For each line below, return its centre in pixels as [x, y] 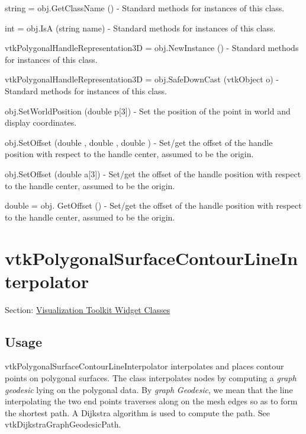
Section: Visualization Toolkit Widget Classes [88, 309]
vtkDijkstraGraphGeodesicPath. [63, 424]
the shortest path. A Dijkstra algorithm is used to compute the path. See [137, 412]
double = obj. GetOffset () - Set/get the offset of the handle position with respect [153, 205]
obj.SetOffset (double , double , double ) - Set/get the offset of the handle [139, 142]
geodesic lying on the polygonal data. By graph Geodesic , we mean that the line [149, 389]
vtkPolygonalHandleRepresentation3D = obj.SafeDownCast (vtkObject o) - [142, 79]
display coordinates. [41, 122]
